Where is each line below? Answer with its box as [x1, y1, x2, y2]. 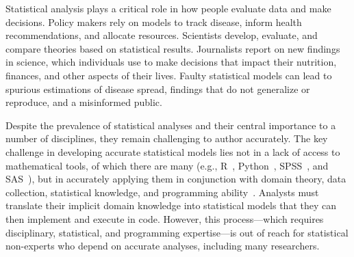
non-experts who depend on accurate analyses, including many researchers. [5, 239, 320, 253]
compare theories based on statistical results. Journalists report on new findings [5, 41, 340, 55]
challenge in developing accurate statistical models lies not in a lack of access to [5, 144, 340, 159]
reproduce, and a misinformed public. [5, 95, 162, 109]
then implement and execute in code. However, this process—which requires [5, 211, 324, 226]
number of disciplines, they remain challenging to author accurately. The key [5, 131, 328, 146]
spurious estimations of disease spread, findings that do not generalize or [5, 81, 310, 96]
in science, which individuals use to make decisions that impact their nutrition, [5, 55, 337, 69]
